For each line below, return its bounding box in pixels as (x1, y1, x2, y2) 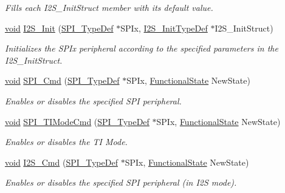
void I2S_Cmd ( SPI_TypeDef (5, 155, 118, 168)
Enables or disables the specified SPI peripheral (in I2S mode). (5, 176, 237, 189)
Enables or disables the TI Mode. (5, 135, 128, 148)
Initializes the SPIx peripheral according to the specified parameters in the (5, 42, 278, 55)
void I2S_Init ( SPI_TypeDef (5, 21, 114, 34)
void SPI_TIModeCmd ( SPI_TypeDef (5, 115, 149, 127)
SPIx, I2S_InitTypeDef (120, 21, 208, 34)
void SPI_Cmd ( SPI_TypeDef (5, 74, 120, 87)
